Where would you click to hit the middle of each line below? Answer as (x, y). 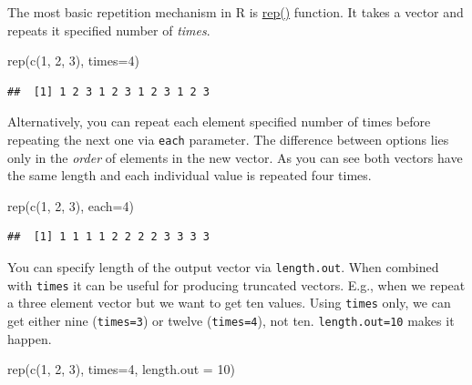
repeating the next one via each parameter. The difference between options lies (228, 139)
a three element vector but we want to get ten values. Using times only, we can (229, 303)
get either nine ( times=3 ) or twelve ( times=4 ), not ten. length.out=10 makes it (231, 320)
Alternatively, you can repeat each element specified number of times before (219, 122)
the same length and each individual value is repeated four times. (190, 175)
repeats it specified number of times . (109, 30)
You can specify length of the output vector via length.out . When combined (223, 267)
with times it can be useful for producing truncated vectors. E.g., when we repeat (236, 284)
